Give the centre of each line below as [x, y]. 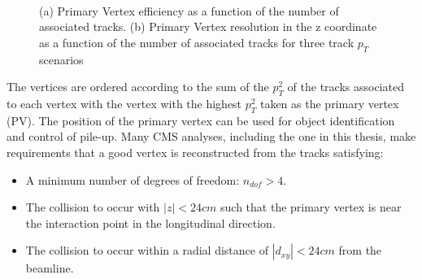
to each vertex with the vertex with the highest [124, 103]
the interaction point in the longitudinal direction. [150, 222]
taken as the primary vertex [329, 103]
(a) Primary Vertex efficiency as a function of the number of [189, 10]
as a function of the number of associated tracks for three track [197, 42]
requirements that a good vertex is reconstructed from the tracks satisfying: [195, 152]
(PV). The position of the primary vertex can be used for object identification [201, 120]
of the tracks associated [346, 87]
